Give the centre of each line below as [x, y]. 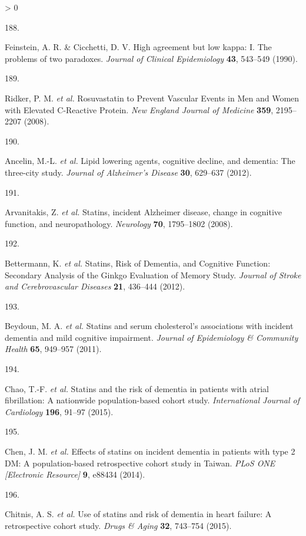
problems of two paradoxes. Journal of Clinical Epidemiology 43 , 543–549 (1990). [151, 58]
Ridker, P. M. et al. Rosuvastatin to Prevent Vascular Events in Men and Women [152, 98]
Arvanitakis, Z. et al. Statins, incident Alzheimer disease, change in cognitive [143, 212]
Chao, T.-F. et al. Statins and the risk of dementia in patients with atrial [137, 388]
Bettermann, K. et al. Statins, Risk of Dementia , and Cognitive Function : [138, 263]
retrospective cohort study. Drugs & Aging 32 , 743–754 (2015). [118, 525]
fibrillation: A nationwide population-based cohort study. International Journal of [152, 400]
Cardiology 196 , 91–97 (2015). [59, 411]
